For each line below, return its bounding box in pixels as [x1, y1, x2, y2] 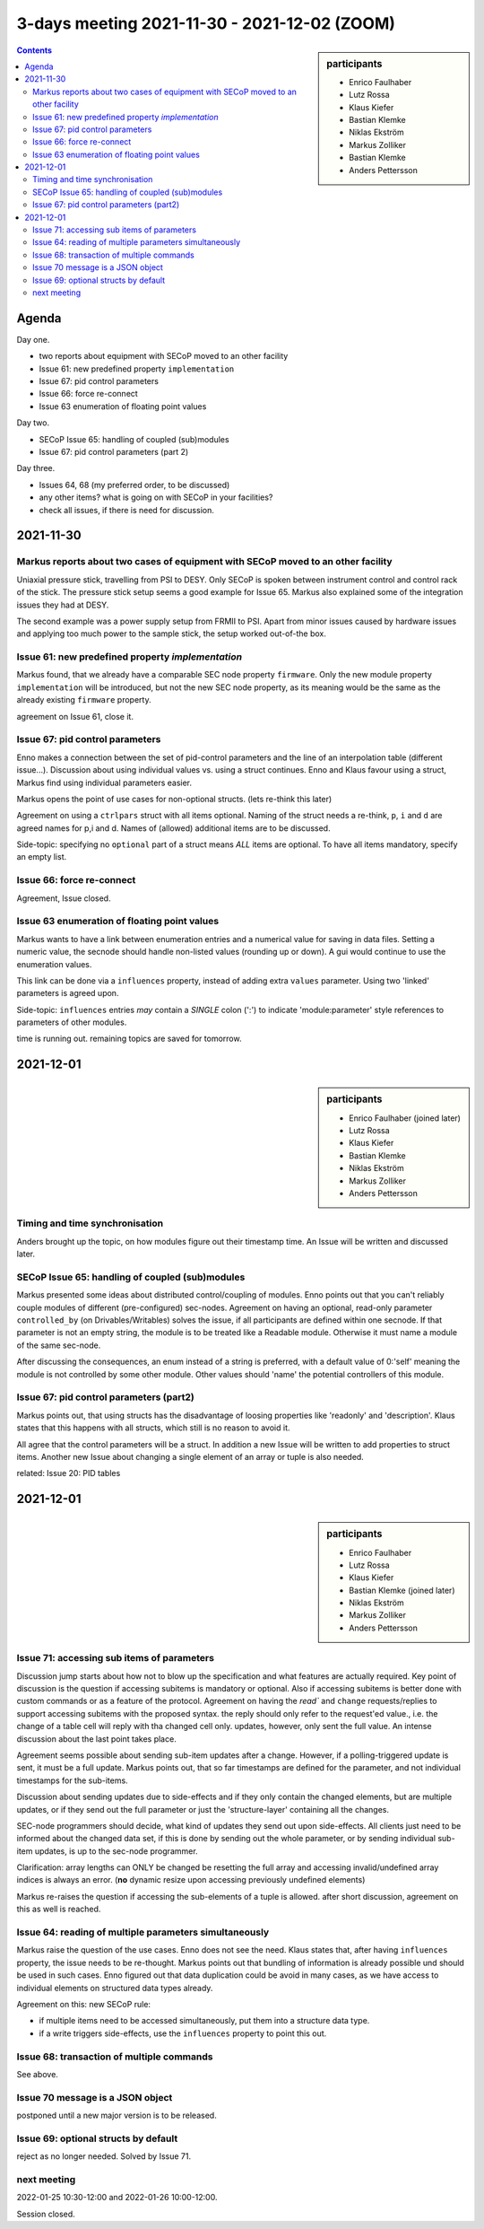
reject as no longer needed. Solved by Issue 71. [16, 2151, 192, 2162]
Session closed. [16, 2208, 75, 2219]
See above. [16, 2068, 58, 2079]
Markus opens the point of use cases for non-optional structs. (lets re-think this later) [16, 793, 333, 804]
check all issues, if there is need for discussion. [39, 504, 214, 515]
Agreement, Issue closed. [16, 893, 111, 904]
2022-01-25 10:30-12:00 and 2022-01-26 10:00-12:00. [16, 2192, 218, 2203]
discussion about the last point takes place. [16, 1733, 177, 1744]
